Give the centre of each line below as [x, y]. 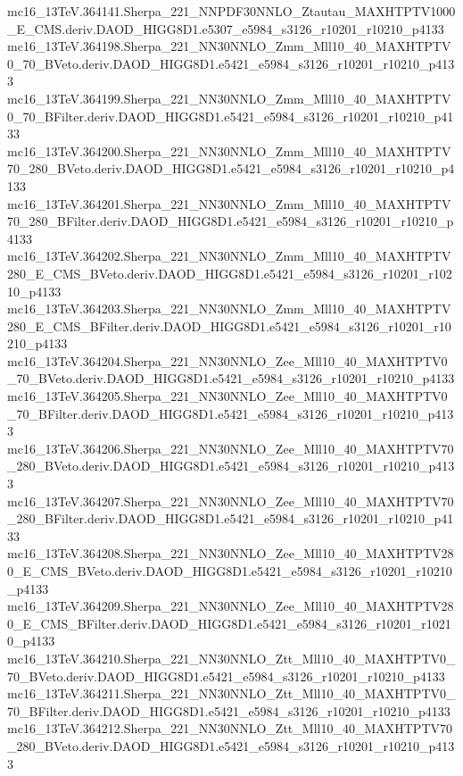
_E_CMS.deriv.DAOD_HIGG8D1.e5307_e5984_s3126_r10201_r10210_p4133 [226, 28]
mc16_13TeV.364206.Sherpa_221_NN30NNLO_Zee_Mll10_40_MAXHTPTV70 [231, 448]
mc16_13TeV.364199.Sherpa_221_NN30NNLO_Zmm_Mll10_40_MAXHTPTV [229, 98]
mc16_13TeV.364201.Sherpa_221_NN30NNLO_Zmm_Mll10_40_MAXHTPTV [229, 203]
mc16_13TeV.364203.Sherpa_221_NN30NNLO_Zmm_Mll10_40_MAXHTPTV [229, 309]
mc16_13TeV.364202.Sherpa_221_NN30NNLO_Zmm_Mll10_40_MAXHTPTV [229, 256]
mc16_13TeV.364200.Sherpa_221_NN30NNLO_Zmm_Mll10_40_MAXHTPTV [229, 150]
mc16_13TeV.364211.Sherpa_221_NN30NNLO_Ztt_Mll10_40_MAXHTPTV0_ [231, 693]
